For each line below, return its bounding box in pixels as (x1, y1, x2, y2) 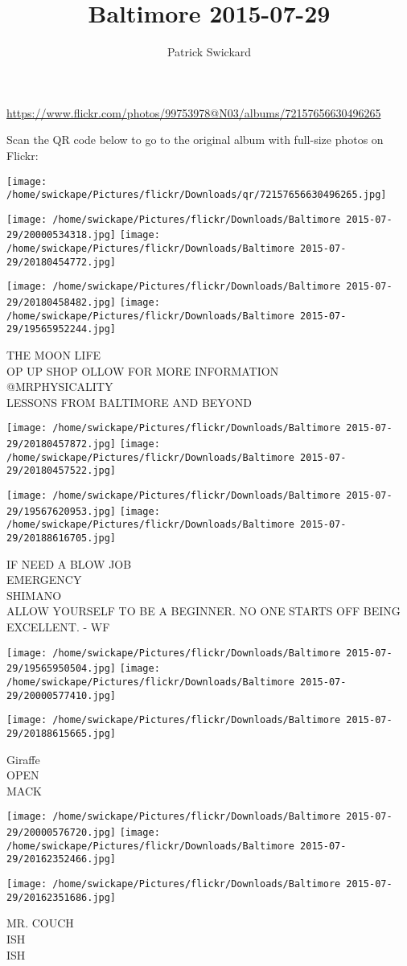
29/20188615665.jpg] (6, 727, 117, 739)
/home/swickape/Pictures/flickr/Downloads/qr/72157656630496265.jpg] (6, 189, 387, 201)
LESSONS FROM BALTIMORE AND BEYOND (6, 393, 252, 410)
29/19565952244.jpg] (6, 323, 117, 335)
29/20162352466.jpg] (6, 853, 117, 865)
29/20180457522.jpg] (6, 465, 117, 477)
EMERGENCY (6, 571, 82, 588)
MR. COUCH (6, 915, 74, 931)
